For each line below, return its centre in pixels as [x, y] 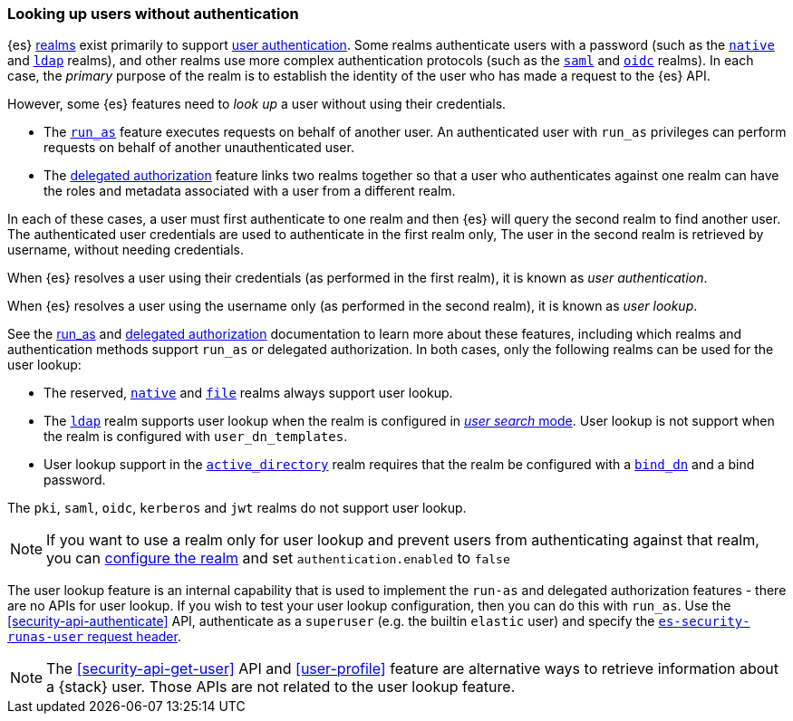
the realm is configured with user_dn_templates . [196, 437]
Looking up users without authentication [153, 14]
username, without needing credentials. [126, 250]
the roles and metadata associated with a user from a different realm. [250, 191]
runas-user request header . [94, 637]
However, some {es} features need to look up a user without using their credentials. [257, 104]
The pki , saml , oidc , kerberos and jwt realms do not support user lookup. [237, 508]
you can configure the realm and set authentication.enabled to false [278, 558]
